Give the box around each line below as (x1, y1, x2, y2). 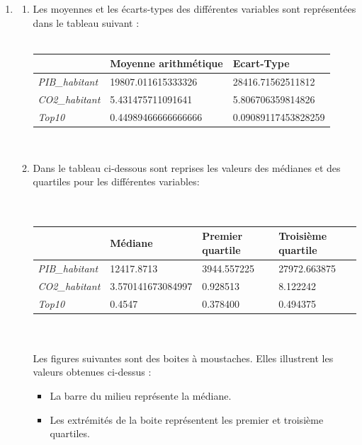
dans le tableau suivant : (33, 15, 140, 30)
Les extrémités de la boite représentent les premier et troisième (50, 412, 324, 427)
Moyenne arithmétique (110, 56, 223, 71)
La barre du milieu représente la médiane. (50, 388, 232, 403)
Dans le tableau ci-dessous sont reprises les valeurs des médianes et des (33, 160, 341, 175)
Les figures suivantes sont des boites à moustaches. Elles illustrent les (33, 350, 334, 365)
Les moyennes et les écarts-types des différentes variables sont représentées (33, 1, 356, 16)
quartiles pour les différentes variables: (33, 174, 200, 189)
